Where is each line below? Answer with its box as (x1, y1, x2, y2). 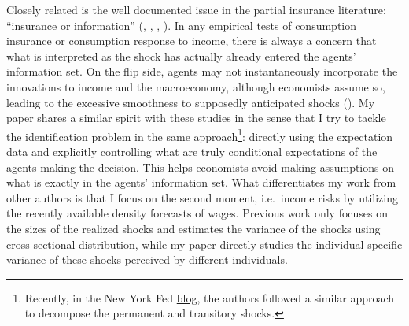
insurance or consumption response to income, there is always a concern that (6, 32, 377, 49)
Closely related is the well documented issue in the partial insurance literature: (6, 2, 386, 17)
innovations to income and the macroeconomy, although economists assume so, (6, 78, 385, 94)
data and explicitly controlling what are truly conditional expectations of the (6, 143, 378, 159)
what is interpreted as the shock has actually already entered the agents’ (6, 47, 356, 64)
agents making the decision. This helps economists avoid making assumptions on (6, 158, 394, 175)
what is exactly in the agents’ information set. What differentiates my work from (6, 174, 396, 191)
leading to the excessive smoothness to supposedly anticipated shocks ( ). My (6, 94, 375, 110)
